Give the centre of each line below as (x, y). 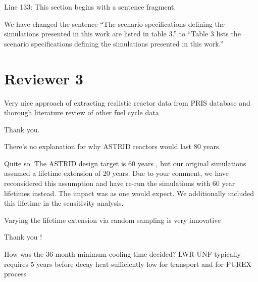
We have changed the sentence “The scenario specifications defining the (115, 23)
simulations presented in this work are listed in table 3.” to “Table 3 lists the (122, 34)
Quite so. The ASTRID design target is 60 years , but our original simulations (125, 163)
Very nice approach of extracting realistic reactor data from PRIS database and (127, 102)
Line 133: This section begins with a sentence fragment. (90, 7)
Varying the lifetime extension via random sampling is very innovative (113, 220)
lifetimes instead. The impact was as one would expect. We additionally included (129, 193)
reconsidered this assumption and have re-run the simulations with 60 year (120, 183)
